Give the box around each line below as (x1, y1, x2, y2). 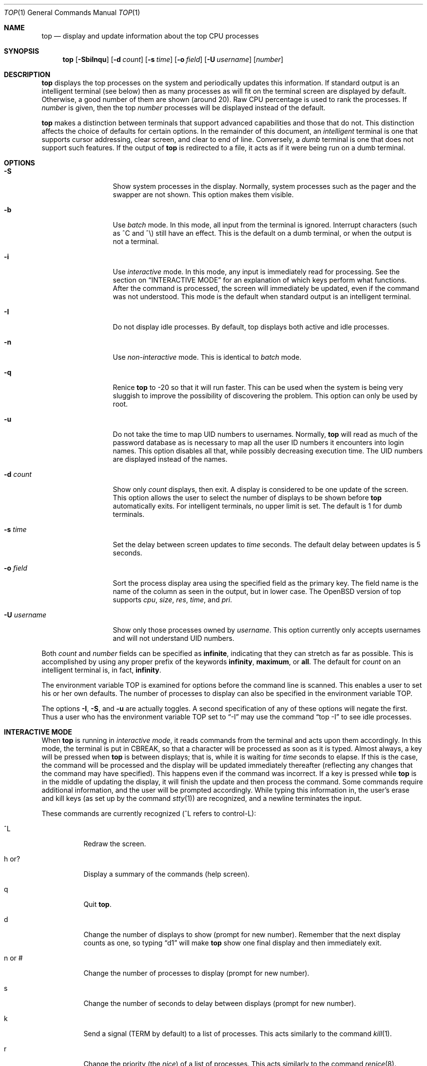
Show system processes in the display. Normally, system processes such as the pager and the (113, 182, 416, 190)
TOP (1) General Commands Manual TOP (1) (4, 8, 140, 17)
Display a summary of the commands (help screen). (83, 870, 250, 878)
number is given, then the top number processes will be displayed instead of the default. (41, 103, 326, 112)
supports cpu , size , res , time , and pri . (113, 595, 233, 604)
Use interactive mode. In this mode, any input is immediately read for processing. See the (113, 267, 400, 276)
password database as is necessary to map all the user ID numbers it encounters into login (113, 438, 404, 447)
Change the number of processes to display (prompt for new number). (83, 969, 310, 977)
